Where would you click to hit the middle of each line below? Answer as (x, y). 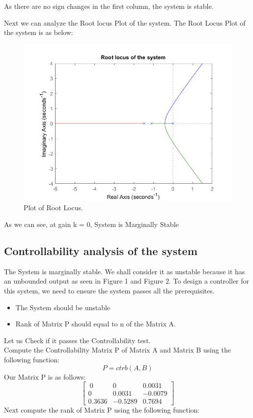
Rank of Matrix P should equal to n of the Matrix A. (96, 324)
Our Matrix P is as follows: (45, 376)
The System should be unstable (63, 307)
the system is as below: (39, 32)
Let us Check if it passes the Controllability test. (77, 340)
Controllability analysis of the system (101, 250)
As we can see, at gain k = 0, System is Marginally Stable (91, 224)
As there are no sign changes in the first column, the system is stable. (109, 6)
